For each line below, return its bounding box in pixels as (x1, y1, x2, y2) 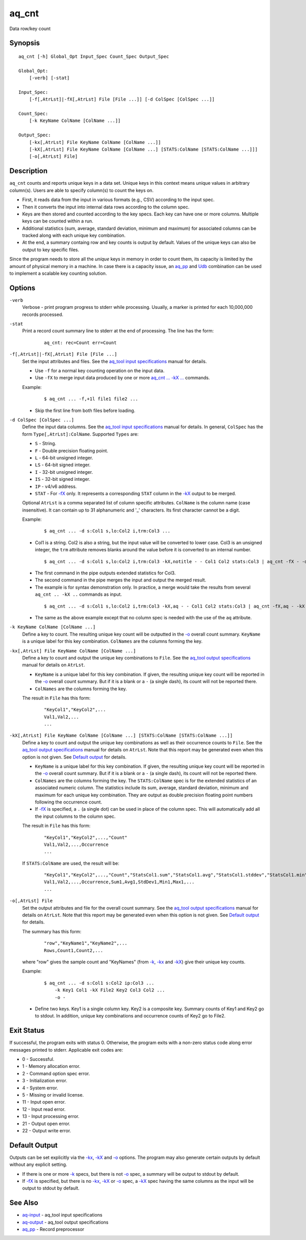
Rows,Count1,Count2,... (44, 947, 104, 953)
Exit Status (9, 1026, 45, 1035)
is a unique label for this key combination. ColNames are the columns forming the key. (22, 638, 202, 644)
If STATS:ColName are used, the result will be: (22, 860, 120, 866)
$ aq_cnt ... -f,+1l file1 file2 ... (44, 396, 139, 402)
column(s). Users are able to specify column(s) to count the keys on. (9, 187, 154, 193)
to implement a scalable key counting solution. (9, 271, 107, 277)
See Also (9, 1199, 38, 1207)
